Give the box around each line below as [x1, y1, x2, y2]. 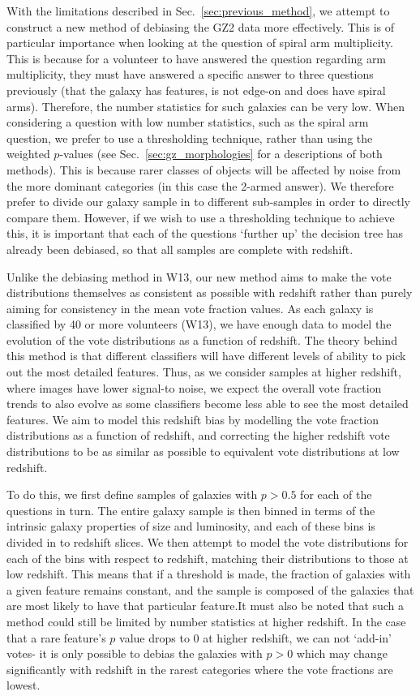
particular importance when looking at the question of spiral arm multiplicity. [6, 34, 393, 51]
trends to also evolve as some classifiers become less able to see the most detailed [6, 395, 409, 412]
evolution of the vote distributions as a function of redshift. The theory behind [6, 331, 397, 348]
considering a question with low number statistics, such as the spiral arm [6, 114, 369, 131]
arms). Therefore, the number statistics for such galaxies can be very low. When [6, 97, 405, 114]
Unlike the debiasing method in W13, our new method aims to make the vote [6, 268, 392, 285]
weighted [6, 145, 50, 162]
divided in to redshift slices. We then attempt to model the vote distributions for [6, 534, 409, 550]
